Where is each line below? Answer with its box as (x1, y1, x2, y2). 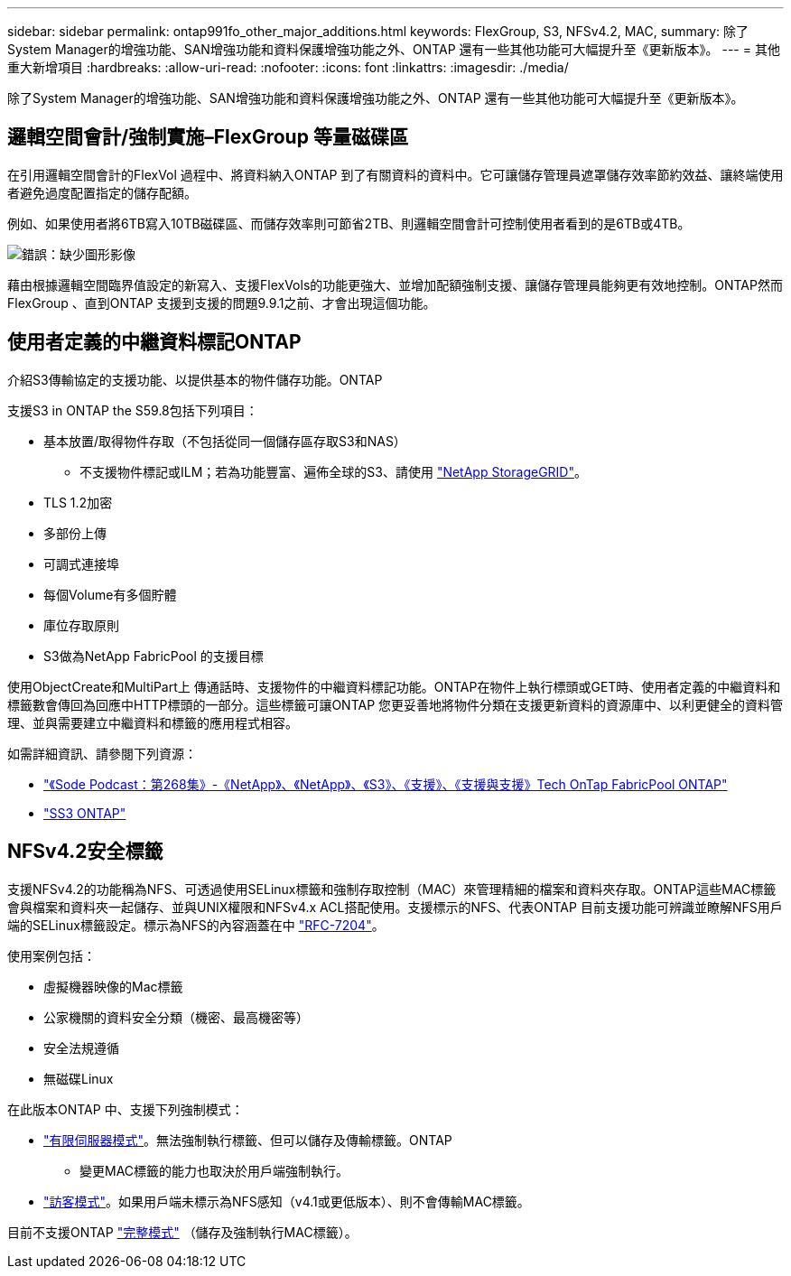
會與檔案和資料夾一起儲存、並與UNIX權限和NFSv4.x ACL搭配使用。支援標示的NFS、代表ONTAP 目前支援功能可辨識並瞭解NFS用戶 (7, 899, 783, 915)
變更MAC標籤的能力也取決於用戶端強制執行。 (79, 1162, 349, 1178)
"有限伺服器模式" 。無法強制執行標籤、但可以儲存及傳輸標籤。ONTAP (43, 1132, 452, 1148)
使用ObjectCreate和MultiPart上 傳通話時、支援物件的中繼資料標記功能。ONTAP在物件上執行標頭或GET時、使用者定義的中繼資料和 (7, 678, 781, 694)
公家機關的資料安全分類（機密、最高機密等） (43, 1009, 309, 1025)
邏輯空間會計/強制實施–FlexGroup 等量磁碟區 (7, 126, 408, 149)
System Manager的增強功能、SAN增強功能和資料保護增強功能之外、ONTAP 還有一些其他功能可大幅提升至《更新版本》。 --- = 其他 (7, 42, 780, 57)
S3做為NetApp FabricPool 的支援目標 (43, 647, 264, 664)
